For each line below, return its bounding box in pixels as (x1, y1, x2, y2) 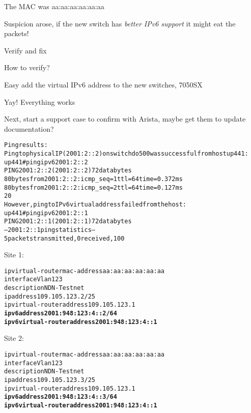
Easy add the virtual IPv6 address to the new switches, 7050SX (4, 79, 203, 90)
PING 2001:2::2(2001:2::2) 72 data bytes (4, 167, 132, 174)
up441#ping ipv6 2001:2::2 (4, 158, 88, 166)
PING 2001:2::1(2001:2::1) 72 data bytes (4, 218, 132, 225)
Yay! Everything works (4, 96, 75, 107)
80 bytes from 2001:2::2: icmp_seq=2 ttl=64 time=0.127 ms (4, 184, 183, 191)
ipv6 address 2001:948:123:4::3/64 (4, 393, 117, 401)
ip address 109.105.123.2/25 (4, 292, 95, 300)
